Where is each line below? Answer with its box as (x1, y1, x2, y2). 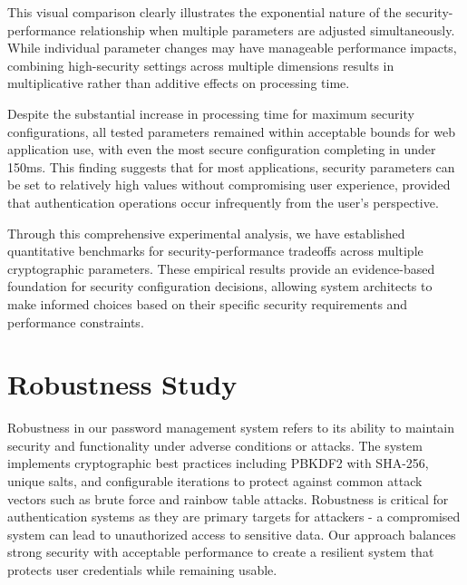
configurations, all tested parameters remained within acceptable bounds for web (7, 122, 456, 141)
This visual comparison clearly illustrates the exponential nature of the (7, 3, 402, 21)
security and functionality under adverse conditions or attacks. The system (7, 435, 423, 454)
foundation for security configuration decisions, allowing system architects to (7, 277, 433, 296)
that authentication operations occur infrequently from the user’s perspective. (7, 192, 439, 211)
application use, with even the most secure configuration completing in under (7, 140, 436, 159)
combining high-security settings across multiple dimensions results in (7, 55, 394, 74)
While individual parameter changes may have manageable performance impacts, (7, 38, 457, 57)
